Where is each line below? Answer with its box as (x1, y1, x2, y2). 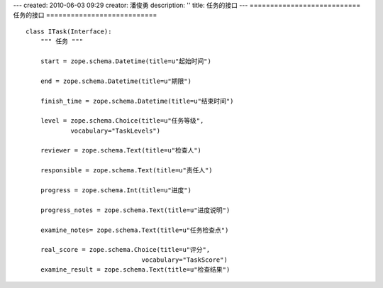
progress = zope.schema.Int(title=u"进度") (40, 187, 191, 194)
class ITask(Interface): (26, 27, 112, 35)
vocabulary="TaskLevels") (70, 126, 161, 135)
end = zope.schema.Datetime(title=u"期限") (40, 77, 191, 85)
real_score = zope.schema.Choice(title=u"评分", (40, 245, 211, 254)
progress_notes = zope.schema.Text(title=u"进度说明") (40, 206, 231, 214)
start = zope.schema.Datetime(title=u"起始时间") (40, 57, 212, 65)
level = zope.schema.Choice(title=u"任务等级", (40, 117, 204, 125)
